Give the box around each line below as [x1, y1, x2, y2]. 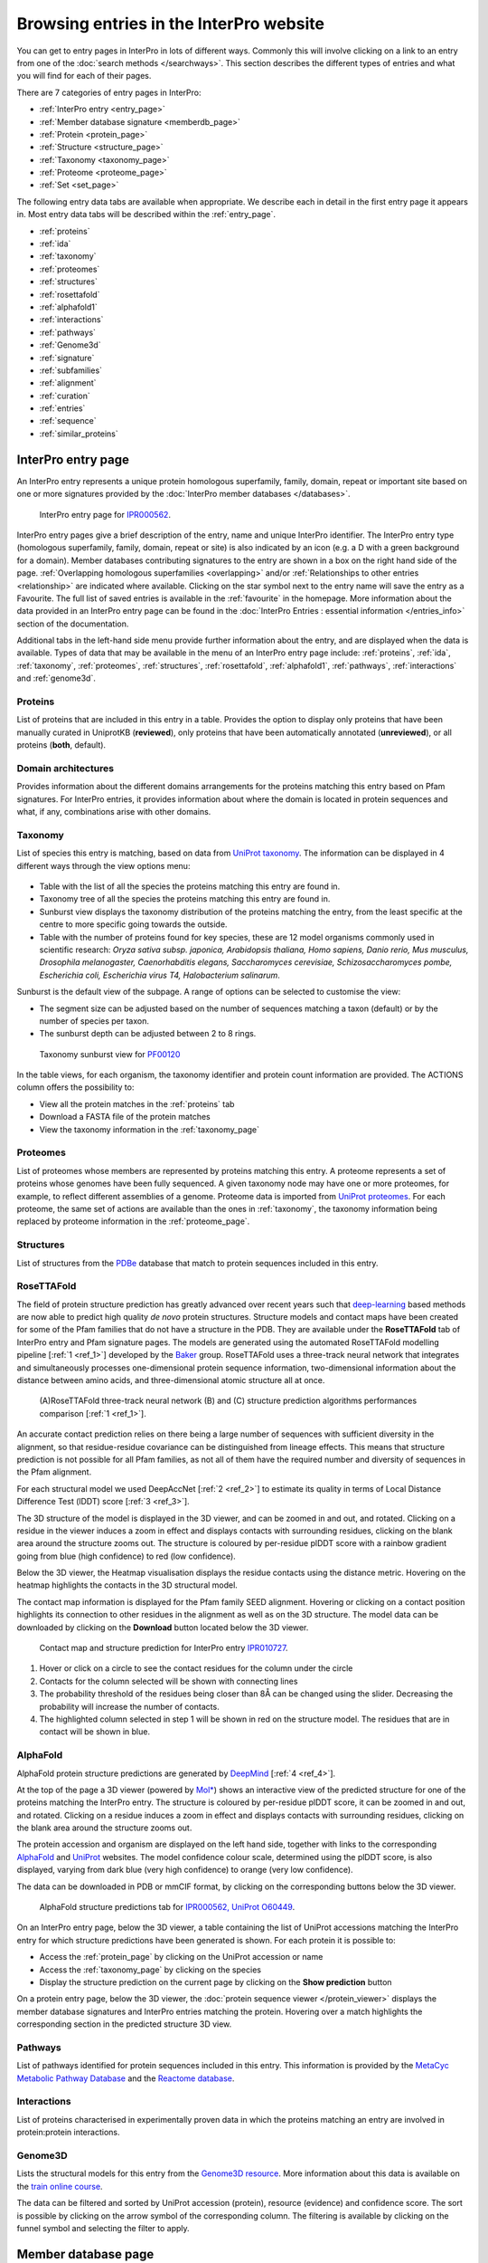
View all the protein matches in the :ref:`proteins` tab [39, 1098, 235, 1109]
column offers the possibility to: [16, 1082, 135, 1093]
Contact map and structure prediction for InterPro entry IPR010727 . [39, 1643, 288, 1654]
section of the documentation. [16, 618, 129, 629]
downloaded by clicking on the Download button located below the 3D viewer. [16, 1621, 309, 1633]
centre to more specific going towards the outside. [39, 919, 228, 930]
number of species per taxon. [39, 1015, 149, 1026]
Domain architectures [16, 761, 115, 774]
